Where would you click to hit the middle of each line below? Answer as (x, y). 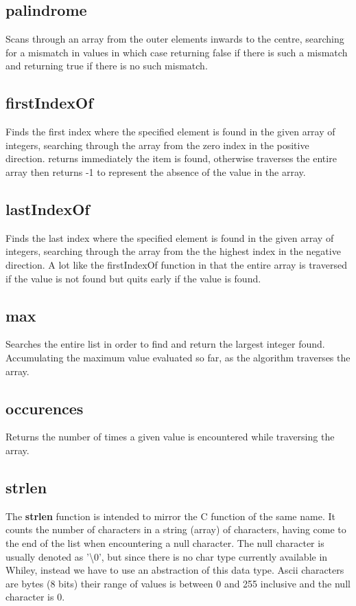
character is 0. (35, 597)
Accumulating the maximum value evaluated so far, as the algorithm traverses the (178, 357)
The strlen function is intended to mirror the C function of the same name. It (170, 516)
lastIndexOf (48, 209)
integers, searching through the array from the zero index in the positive (157, 145)
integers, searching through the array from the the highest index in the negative (173, 251)
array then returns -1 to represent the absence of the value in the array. (156, 171)
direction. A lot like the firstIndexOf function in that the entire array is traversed (176, 264)
